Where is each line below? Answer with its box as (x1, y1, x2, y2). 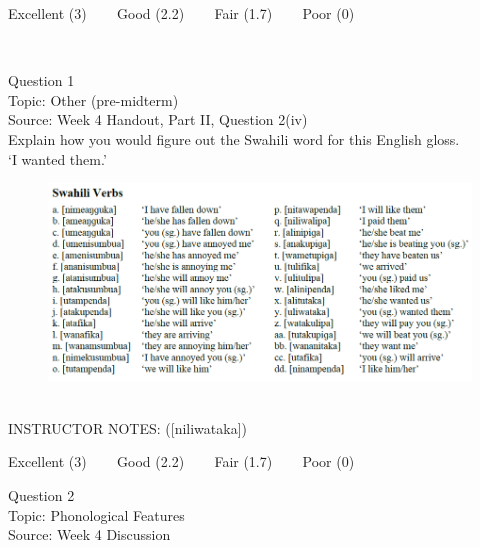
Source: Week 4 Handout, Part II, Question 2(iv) (8, 109, 308, 130)
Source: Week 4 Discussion (8, 524, 171, 545)
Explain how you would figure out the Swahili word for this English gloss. (8, 128, 460, 149)
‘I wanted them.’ (8, 148, 107, 169)
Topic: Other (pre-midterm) (8, 89, 179, 110)
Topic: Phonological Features (8, 504, 185, 525)
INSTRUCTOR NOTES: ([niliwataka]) (8, 417, 247, 438)
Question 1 (8, 70, 75, 91)
